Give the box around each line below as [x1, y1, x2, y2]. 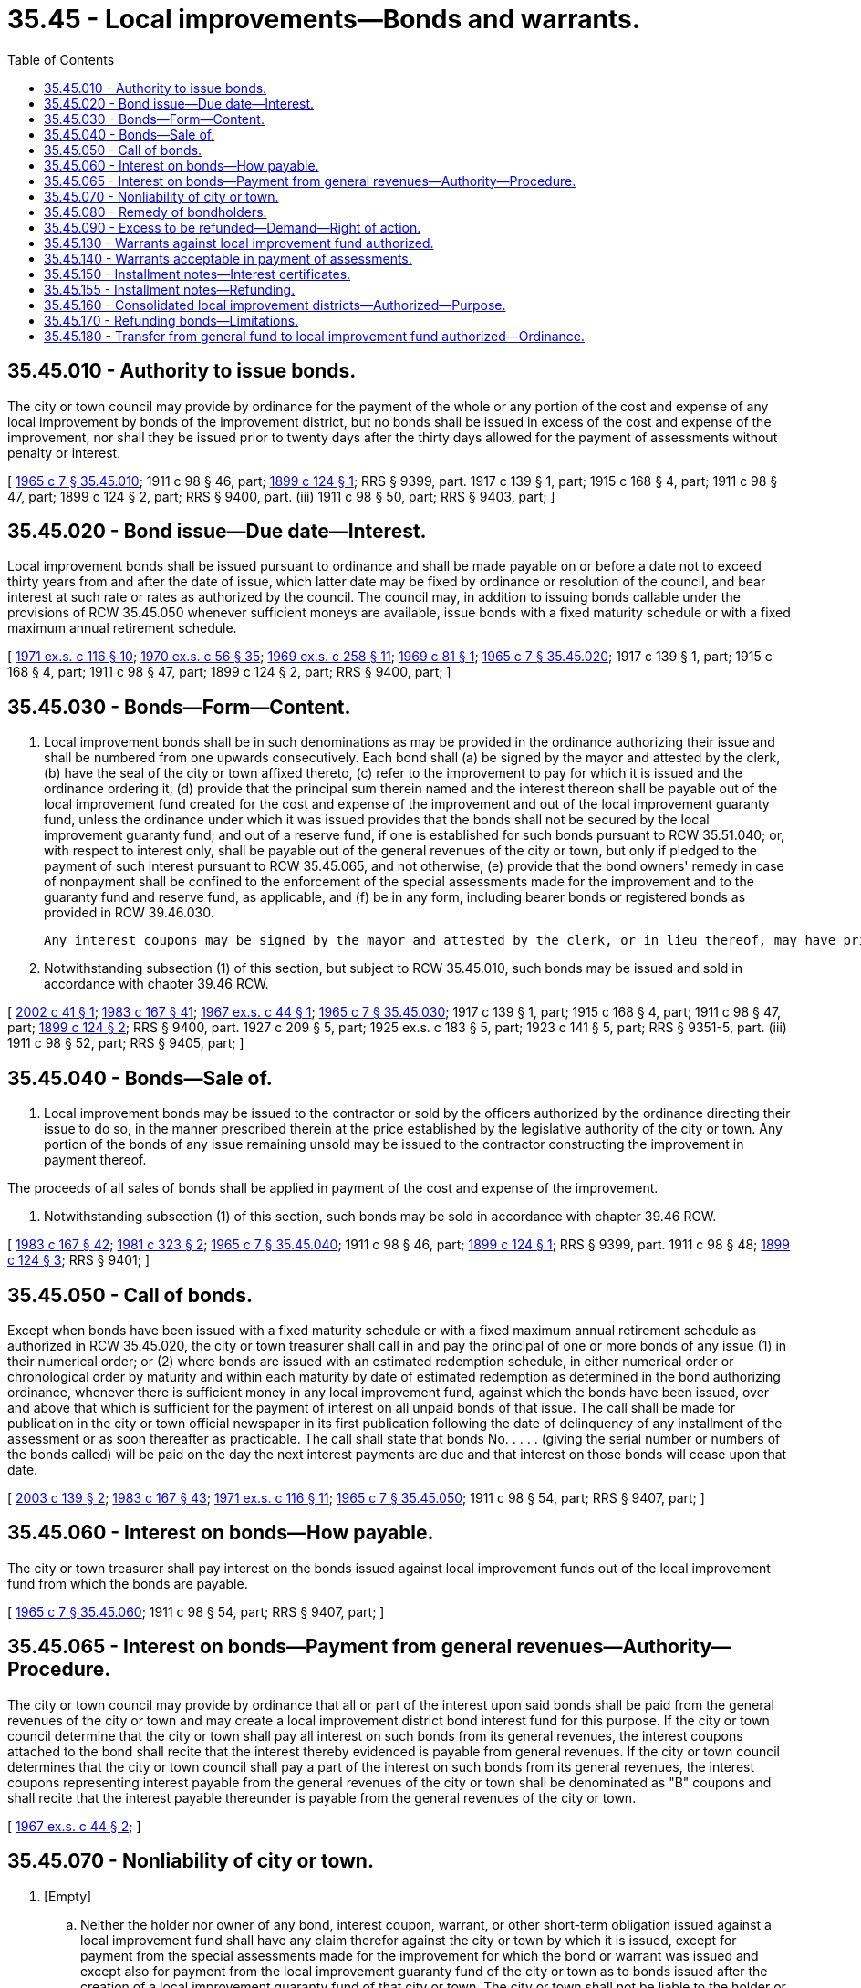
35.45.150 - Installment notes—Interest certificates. [44, 265, 351, 282]
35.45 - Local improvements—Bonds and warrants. [7, 4, 641, 35]
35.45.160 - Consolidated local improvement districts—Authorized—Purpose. [44, 296, 506, 313]
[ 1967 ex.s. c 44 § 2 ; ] [7, 1817, 141, 1834]
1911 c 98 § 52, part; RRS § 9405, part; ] [7, 1035, 244, 1051]
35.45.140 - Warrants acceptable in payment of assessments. [44, 250, 412, 266]
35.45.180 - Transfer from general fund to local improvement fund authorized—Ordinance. [44, 327, 586, 344]
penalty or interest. [7, 444, 121, 461]
